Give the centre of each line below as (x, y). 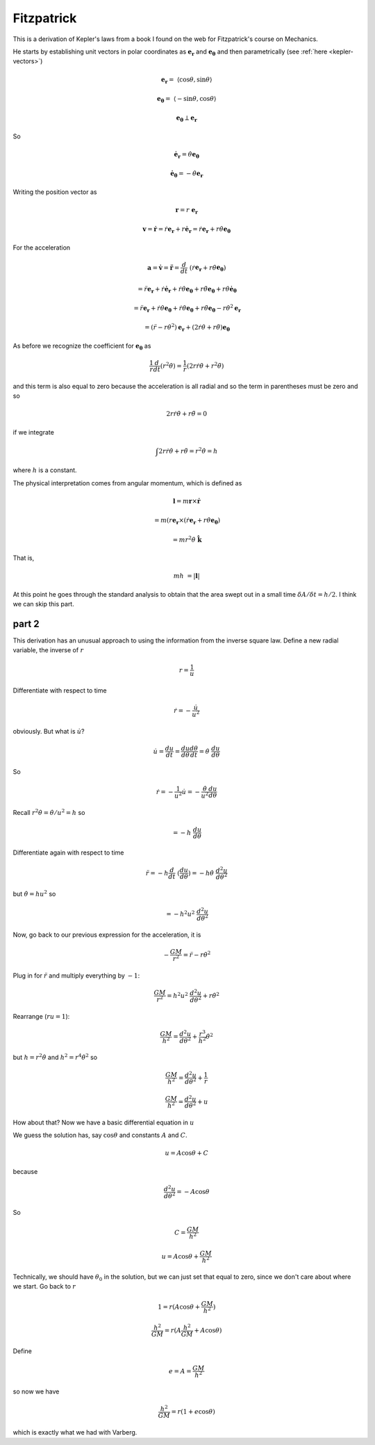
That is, (24, 558)
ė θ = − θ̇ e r (187, 175)
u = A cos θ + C (186, 1153)
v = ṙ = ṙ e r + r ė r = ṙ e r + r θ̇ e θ (187, 230)
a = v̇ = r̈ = (163, 267)
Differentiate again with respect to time (68, 853)
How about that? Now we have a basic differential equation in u (103, 1122)
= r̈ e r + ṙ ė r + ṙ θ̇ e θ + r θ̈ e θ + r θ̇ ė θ (187, 290)
